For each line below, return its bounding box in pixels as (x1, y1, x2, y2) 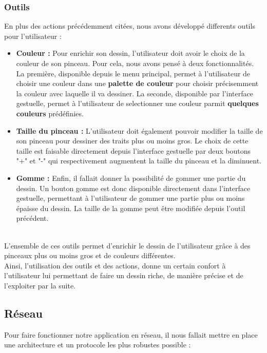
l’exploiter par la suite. (4, 280, 76, 290)
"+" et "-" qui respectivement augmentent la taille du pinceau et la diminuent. (16, 155, 261, 166)
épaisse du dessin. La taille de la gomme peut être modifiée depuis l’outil (16, 202, 245, 213)
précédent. (16, 213, 49, 223)
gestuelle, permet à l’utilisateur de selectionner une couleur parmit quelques (16, 98, 259, 109)
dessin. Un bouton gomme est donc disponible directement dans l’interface (16, 182, 251, 193)
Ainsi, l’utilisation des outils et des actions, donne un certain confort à (4, 260, 226, 271)
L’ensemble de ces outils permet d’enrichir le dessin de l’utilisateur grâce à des (4, 240, 251, 251)
